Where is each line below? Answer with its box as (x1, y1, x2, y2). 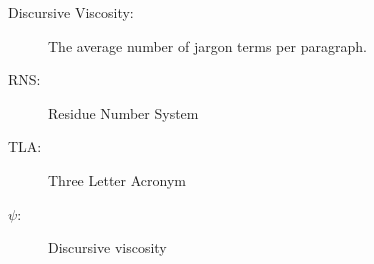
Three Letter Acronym (48, 169, 186, 190)
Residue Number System (48, 102, 199, 123)
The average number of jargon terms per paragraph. (48, 35, 367, 56)
